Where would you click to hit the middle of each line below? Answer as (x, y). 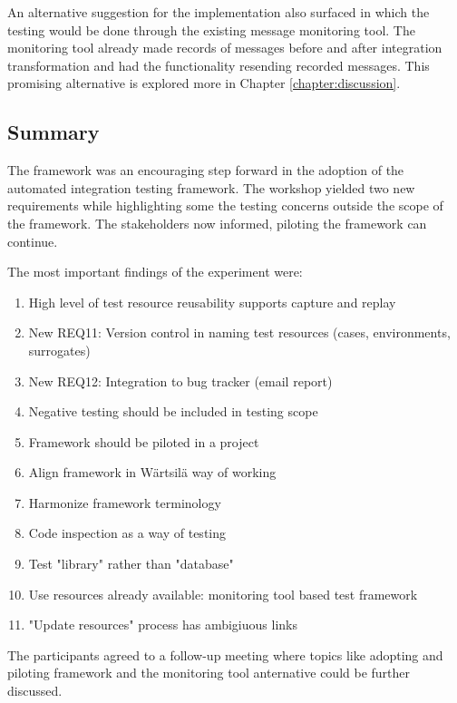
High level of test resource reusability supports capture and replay (212, 302)
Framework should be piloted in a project (144, 441)
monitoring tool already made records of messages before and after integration (225, 48)
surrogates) (59, 350)
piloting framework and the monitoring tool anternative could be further (209, 673)
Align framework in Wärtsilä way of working (152, 472)
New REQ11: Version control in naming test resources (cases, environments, (239, 332)
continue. (33, 241)
